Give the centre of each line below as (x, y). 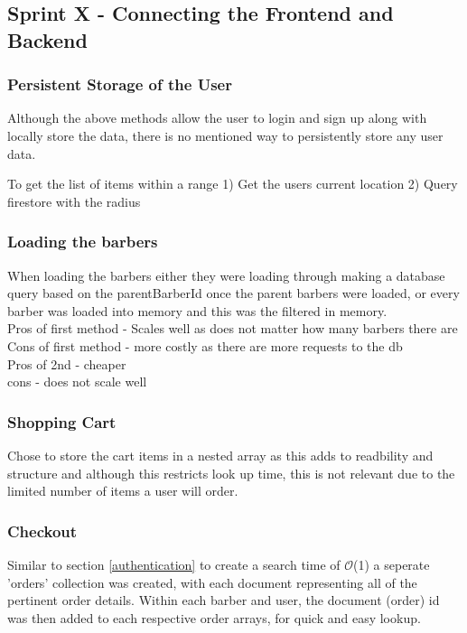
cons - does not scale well (77, 382)
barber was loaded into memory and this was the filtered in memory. (197, 310)
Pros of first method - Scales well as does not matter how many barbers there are (233, 328)
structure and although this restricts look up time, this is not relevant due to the (231, 473)
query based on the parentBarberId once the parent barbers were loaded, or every (233, 293)
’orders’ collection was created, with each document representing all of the (212, 582)
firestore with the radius (74, 201)
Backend (47, 39)
